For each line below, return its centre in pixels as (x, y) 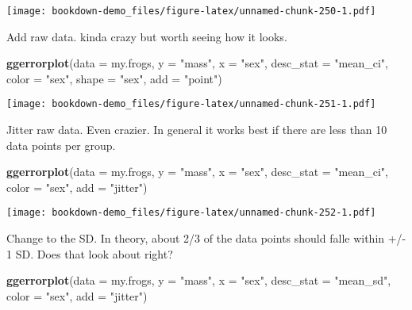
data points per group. (61, 145)
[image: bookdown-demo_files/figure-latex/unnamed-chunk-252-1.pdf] (191, 213)
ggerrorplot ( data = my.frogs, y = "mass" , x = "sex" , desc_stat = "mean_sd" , (199, 280)
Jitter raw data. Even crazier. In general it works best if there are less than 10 (197, 130)
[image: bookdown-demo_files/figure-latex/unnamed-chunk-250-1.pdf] (191, 11)
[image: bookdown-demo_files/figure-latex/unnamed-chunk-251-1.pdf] (191, 104)
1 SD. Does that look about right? (90, 253)
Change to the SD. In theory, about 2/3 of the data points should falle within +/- (206, 238)
